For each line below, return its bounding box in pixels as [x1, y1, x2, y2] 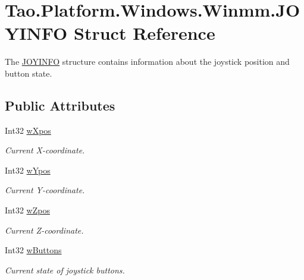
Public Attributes [5, 96, 115, 114]
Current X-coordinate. [5, 144, 85, 156]
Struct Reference [74, 21, 215, 45]
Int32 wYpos [5, 163, 51, 176]
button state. [5, 67, 52, 79]
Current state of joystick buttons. [5, 263, 125, 276]
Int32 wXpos [5, 124, 51, 136]
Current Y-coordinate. [5, 184, 85, 196]
